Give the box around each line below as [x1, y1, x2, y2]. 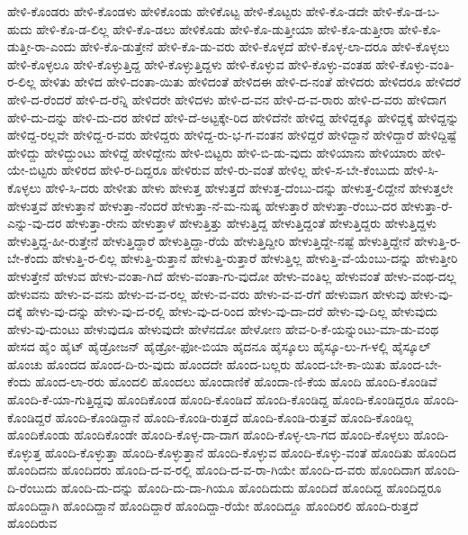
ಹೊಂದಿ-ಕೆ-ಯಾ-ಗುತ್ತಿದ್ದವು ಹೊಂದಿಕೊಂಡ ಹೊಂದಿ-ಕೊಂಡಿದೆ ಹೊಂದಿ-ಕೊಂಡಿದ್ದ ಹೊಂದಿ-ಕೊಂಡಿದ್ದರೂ [7, 390, 419, 409]
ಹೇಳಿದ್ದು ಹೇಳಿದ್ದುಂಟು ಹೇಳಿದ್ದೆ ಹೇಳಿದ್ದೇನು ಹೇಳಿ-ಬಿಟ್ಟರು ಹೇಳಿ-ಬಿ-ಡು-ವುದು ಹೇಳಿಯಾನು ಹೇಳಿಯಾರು [7, 142, 418, 161]
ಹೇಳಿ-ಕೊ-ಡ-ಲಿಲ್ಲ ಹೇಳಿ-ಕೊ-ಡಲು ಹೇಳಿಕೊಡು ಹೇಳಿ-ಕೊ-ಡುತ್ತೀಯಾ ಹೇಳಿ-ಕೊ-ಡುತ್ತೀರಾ [36, 19, 395, 38]
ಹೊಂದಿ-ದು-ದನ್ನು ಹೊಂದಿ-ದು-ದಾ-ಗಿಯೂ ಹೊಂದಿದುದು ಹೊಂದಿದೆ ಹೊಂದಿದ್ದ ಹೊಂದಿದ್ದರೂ [60, 478, 442, 497]
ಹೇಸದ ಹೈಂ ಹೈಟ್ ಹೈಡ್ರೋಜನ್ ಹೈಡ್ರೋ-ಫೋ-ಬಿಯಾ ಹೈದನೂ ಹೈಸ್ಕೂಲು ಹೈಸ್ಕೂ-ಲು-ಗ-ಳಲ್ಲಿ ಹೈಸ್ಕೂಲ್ [7, 337, 431, 356]
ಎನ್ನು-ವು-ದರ [7, 213, 62, 232]
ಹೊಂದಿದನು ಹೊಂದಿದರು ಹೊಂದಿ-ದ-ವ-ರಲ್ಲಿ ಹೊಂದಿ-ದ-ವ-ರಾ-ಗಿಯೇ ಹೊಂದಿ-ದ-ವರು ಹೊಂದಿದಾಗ [7, 460, 421, 479]
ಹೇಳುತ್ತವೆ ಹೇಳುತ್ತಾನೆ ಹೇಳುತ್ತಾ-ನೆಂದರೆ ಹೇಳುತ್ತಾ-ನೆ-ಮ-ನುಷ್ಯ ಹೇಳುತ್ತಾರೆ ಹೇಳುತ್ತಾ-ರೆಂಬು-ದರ [7, 195, 398, 214]
